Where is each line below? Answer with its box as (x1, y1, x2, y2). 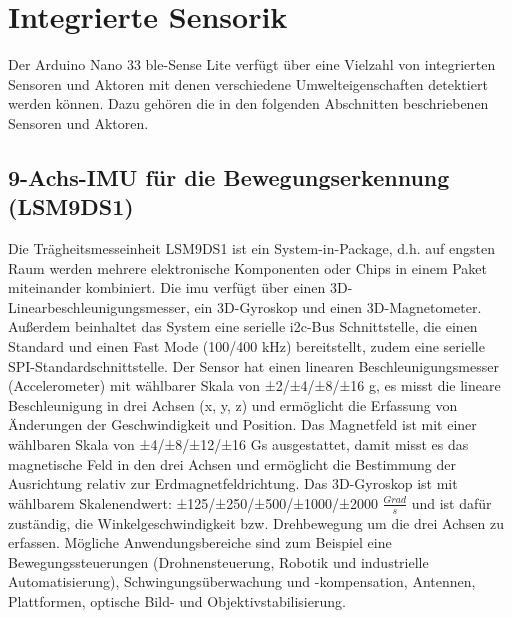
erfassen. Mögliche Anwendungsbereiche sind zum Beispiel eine (8, 532, 392, 553)
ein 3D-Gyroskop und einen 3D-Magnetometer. (194, 296, 482, 317)
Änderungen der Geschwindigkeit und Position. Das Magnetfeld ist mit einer (8, 414, 477, 435)
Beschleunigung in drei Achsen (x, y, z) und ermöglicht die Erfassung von (8, 394, 458, 415)
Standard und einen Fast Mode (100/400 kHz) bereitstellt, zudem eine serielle (8, 336, 485, 357)
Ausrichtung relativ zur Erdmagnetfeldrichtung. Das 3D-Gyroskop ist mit (8, 473, 458, 494)
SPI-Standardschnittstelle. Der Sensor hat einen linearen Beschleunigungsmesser (8, 355, 499, 376)
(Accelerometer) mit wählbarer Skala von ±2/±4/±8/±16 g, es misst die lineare (8, 375, 501, 396)
